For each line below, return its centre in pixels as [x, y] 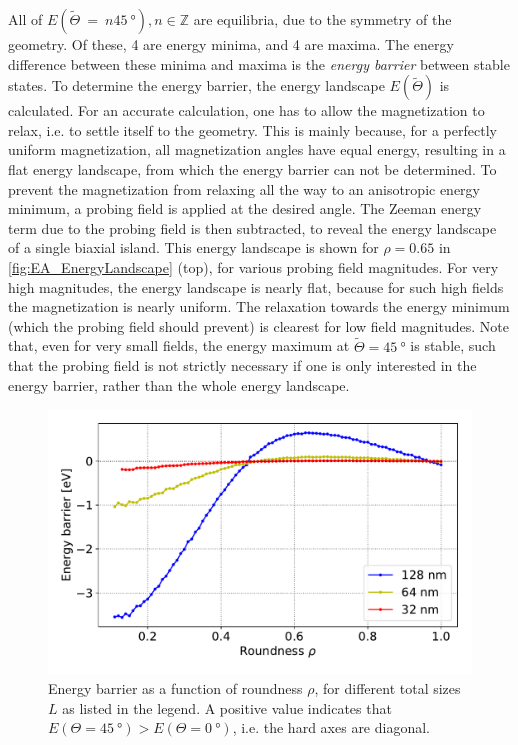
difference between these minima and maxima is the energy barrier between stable [259, 63]
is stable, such [453, 345]
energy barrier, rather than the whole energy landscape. [179, 384]
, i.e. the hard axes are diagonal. [331, 727]
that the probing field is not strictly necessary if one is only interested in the [242, 365]
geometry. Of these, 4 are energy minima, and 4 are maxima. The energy [231, 44]
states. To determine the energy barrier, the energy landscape [196, 85]
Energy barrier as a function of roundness [175, 687]
